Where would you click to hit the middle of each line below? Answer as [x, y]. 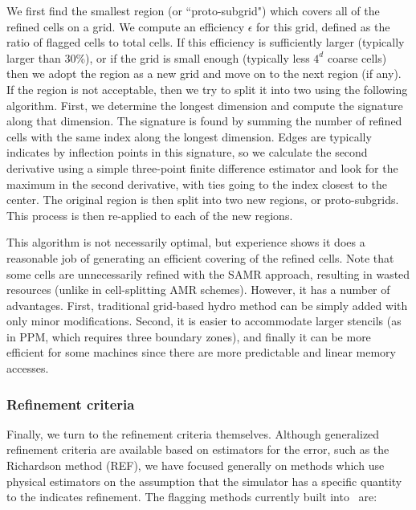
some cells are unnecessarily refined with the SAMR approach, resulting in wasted [208, 273]
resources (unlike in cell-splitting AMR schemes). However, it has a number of [198, 290]
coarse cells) [357, 57]
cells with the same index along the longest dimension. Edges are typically [189, 136]
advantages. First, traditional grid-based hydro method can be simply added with [207, 305]
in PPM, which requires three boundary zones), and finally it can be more [189, 336]
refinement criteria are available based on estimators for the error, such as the [198, 449]
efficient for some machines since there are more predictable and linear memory [201, 352]
